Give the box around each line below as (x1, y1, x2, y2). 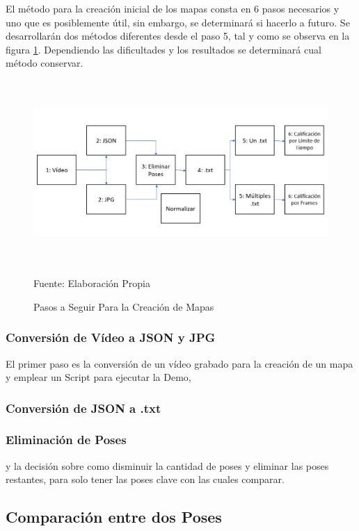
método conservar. (6, 56, 83, 70)
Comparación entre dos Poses (6, 506, 222, 528)
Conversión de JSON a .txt (6, 399, 161, 416)
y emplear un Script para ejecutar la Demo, (6, 370, 191, 384)
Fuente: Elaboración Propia (33, 276, 150, 291)
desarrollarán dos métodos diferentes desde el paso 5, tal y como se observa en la (6, 28, 350, 43)
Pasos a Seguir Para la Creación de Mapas (33, 299, 214, 313)
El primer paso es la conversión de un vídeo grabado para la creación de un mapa (6, 356, 353, 370)
